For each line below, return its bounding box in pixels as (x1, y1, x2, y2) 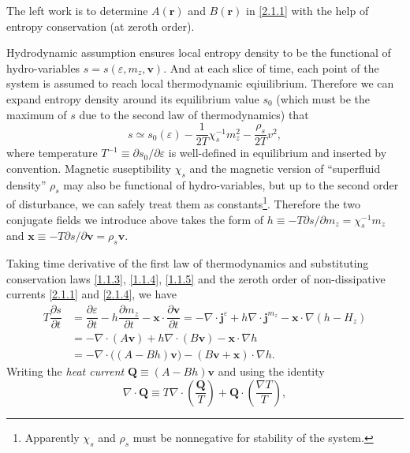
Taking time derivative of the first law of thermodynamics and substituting (6, 255, 369, 271)
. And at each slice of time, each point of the (163, 59, 379, 76)
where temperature (6, 144, 98, 161)
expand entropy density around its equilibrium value (6, 90, 259, 107)
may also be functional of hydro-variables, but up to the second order (63, 176, 399, 193)
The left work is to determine (6, 2, 148, 18)
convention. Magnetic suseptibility (6, 159, 172, 176)
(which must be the (276, 90, 371, 107)
